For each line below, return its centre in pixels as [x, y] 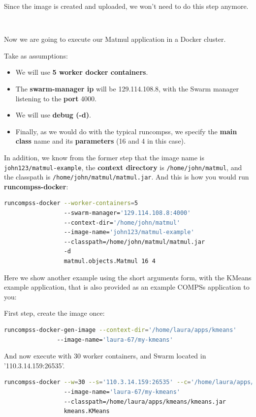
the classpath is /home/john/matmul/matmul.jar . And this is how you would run [127, 177]
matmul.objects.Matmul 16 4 [110, 261]
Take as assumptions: [36, 55]
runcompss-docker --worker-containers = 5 [71, 203]
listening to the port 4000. [56, 98]
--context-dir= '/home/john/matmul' [122, 223]
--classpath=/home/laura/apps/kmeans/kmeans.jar [145, 402]
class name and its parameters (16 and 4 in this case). [100, 141]
